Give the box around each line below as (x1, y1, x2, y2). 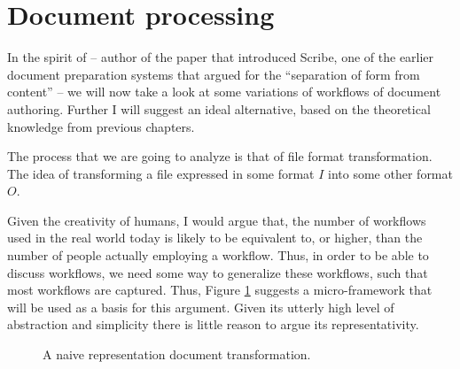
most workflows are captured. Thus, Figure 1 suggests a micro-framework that (7, 281, 433, 299)
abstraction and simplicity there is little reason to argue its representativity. (7, 315, 419, 334)
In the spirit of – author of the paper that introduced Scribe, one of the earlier (7, 48, 434, 66)
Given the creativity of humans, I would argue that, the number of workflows (7, 211, 426, 229)
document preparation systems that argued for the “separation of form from (7, 65, 420, 83)
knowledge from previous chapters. (7, 117, 195, 135)
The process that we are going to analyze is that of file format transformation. (7, 147, 433, 165)
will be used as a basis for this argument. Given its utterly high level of (7, 297, 394, 316)
